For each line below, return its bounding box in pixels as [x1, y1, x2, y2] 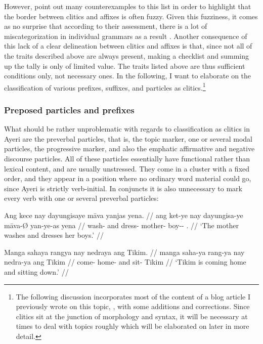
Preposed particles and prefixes [4, 103, 135, 116]
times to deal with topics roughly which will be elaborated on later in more [16, 321, 249, 331]
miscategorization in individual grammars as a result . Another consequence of [4, 30, 247, 41]
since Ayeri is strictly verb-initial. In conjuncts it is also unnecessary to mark [4, 183, 242, 193]
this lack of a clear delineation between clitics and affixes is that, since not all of [4, 40, 252, 51]
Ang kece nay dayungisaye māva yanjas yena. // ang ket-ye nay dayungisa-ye [4, 209, 243, 220]
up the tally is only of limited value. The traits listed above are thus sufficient [4, 60, 245, 71]
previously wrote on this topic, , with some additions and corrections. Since [16, 301, 250, 312]
